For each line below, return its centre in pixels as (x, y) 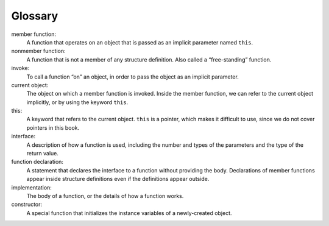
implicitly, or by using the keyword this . (77, 102)
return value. (43, 154)
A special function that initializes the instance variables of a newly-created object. (129, 213)
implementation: (31, 187)
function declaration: (37, 162)
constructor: (27, 205)
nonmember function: (38, 51)
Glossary (35, 16)
